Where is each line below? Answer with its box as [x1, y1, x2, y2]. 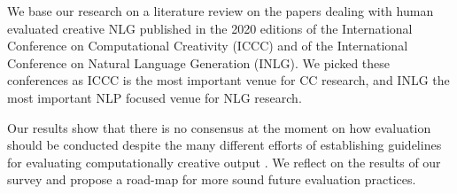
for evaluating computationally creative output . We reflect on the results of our [7, 152, 441, 171]
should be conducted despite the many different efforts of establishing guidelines [7, 136, 442, 154]
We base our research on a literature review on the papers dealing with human [7, 2, 434, 19]
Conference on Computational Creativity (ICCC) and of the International [7, 36, 408, 55]
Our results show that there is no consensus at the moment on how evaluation [7, 118, 431, 136]
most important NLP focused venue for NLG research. [7, 88, 302, 106]
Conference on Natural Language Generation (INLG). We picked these [7, 53, 391, 72]
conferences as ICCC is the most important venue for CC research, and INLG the [7, 71, 450, 89]
